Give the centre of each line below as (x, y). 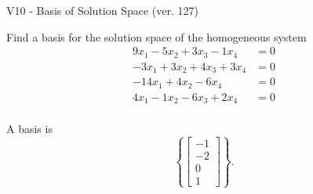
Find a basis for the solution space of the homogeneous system (156, 36)
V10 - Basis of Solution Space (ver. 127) (102, 10)
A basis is (29, 129)
